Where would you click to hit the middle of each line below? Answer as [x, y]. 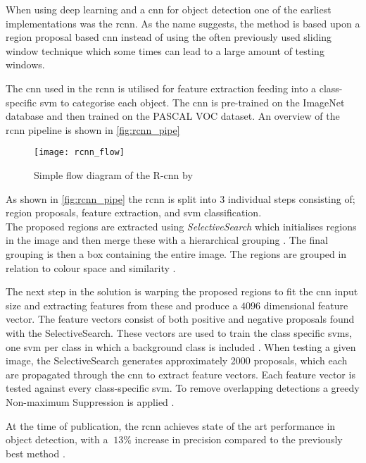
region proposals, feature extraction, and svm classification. [134, 212]
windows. [25, 64]
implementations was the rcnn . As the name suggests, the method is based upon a [183, 23]
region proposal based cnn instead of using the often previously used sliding [169, 37]
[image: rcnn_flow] [79, 153]
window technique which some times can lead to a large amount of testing [165, 50]
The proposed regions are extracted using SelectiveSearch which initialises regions [181, 226]
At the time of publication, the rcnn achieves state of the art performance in [171, 425]
